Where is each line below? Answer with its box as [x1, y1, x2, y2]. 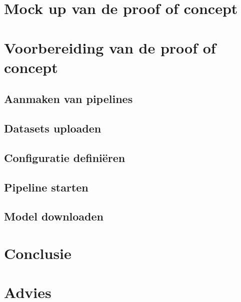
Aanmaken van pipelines [4, 91, 133, 106]
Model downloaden [4, 208, 104, 224]
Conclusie [4, 243, 71, 263]
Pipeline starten [4, 179, 88, 194]
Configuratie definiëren [4, 149, 125, 165]
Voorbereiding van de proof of [4, 37, 216, 57]
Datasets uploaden [4, 120, 101, 136]
